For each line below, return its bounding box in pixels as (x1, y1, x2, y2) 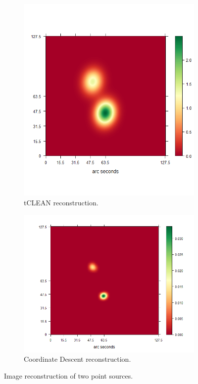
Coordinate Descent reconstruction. (24, 354, 131, 364)
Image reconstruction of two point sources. (4, 370, 133, 381)
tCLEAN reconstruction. (24, 197, 99, 207)
